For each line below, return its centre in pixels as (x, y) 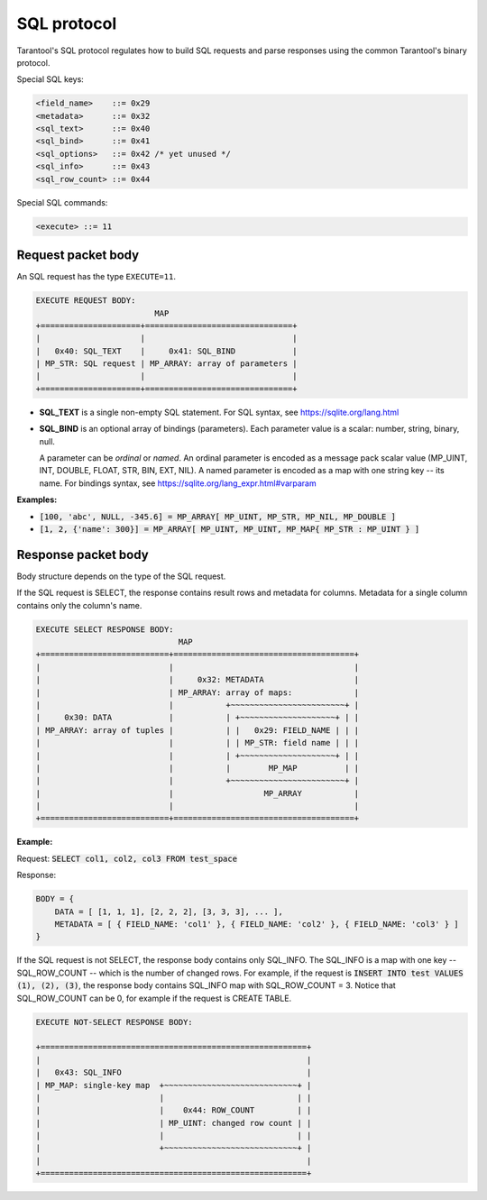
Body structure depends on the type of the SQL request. (121, 576)
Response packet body (83, 554)
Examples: (37, 499)
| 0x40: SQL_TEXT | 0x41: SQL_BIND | (166, 351)
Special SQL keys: (51, 79)
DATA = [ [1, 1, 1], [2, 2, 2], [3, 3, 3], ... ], (169, 911)
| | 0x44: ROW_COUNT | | (174, 1110)
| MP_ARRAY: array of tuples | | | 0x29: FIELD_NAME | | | (198, 730)
